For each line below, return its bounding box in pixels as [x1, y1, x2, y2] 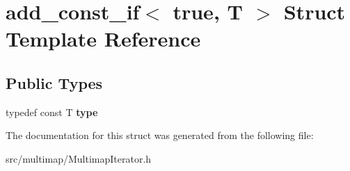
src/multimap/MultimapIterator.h [6, 151, 152, 165]
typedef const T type [6, 104, 98, 119]
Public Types [6, 72, 103, 93]
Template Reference [6, 24, 201, 53]
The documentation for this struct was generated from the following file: [6, 128, 314, 142]
